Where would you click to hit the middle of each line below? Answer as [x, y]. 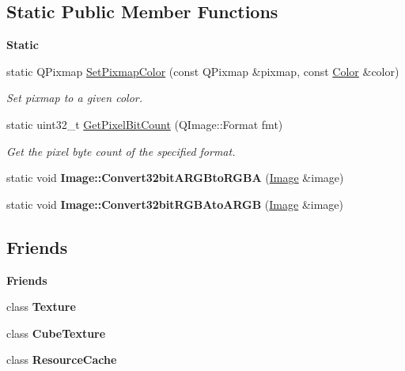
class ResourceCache [62, 360]
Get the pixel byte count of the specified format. [121, 151]
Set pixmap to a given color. [74, 98]
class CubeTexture [56, 333]
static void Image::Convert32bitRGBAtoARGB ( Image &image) [175, 204]
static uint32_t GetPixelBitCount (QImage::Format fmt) [145, 124]
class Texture [41, 307]
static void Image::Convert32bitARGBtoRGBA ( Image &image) [175, 178]
